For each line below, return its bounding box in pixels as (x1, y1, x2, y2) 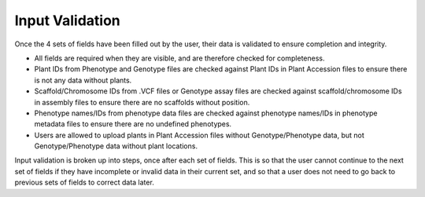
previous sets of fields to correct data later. (14, 177, 155, 188)
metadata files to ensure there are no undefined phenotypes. (34, 119, 232, 129)
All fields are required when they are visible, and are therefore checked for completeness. (34, 53, 325, 63)
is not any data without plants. (34, 75, 132, 85)
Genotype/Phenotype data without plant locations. (34, 141, 198, 151)
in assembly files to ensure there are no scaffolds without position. (34, 97, 250, 107)
